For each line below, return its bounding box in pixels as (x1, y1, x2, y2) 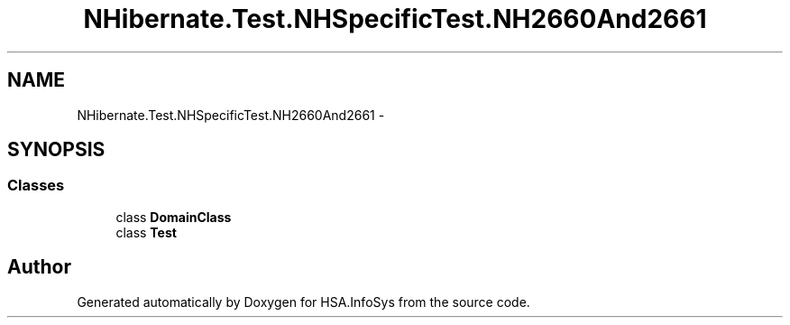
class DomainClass (115, 209, 232, 225)
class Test (115, 224, 177, 240)
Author (7, 255, 71, 279)
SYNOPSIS (7, 138, 106, 162)
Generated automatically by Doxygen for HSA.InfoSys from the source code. (77, 293, 530, 310)
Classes (7, 176, 65, 195)
